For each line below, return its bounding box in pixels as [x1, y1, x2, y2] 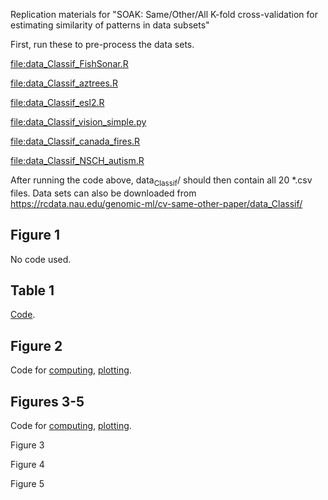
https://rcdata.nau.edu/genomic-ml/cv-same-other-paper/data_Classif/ [10, 197, 303, 209]
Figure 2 [10, 337, 63, 354]
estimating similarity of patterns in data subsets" [10, 19, 210, 31]
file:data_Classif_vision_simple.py [10, 116, 147, 128]
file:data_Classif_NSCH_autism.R [10, 155, 145, 166]
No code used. [10, 253, 72, 265]
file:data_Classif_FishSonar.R [10, 58, 129, 69]
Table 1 [10, 282, 55, 299]
